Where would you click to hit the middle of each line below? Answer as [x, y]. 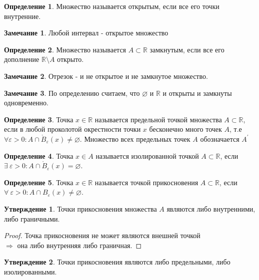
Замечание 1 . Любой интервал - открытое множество [86, 33]
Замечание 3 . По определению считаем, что [72, 93]
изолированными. [30, 271]
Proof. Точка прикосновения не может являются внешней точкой [102, 235]
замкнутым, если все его [187, 49]
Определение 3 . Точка [39, 119]
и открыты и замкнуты [197, 93]
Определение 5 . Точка [39, 182]
